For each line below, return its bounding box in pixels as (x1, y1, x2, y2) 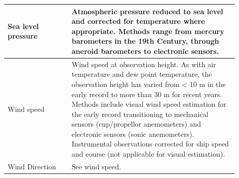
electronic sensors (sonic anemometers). (71, 128, 194, 139)
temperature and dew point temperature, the (71, 69, 212, 79)
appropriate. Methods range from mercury (71, 25, 224, 36)
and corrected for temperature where (71, 16, 205, 26)
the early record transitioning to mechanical (71, 108, 208, 119)
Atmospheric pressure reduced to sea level (71, 6, 223, 16)
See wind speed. (71, 161, 121, 171)
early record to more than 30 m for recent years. (71, 88, 222, 99)
